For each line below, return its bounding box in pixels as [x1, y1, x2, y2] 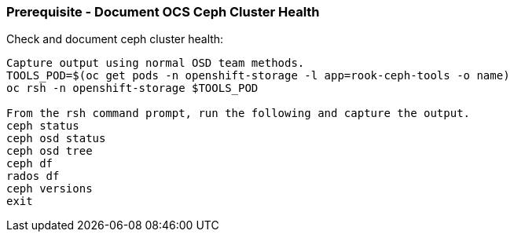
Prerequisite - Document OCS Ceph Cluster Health [6, 4, 320, 20]
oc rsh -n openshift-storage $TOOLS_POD [6, 82, 259, 95]
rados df [6, 170, 60, 183]
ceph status [6, 119, 79, 133]
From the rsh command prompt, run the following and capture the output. [6, 107, 471, 120]
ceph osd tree [6, 145, 93, 158]
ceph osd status [6, 132, 106, 145]
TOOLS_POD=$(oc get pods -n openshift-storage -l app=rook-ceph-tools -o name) [6, 69, 510, 82]
